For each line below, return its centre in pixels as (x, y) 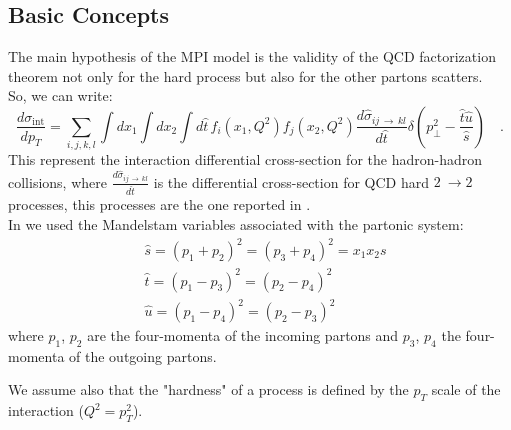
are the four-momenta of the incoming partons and (243, 335)
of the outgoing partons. (143, 355)
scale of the (466, 389)
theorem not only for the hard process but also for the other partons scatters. (245, 75)
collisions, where (57, 181)
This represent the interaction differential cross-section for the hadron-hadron (245, 159)
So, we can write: (60, 95)
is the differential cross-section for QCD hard (291, 181)
